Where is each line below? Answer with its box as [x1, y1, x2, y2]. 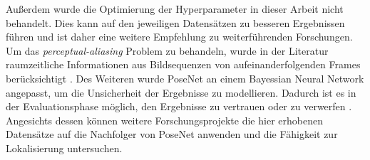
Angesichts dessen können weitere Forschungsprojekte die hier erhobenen [6, 112, 323, 127]
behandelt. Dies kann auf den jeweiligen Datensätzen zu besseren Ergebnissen [6, 15, 345, 30]
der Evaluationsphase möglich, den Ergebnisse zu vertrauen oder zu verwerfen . [6, 99, 352, 114]
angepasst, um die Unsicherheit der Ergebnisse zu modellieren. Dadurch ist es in [6, 85, 356, 100]
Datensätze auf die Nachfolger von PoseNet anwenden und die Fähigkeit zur [6, 127, 338, 142]
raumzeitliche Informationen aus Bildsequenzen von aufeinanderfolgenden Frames [6, 57, 361, 72]
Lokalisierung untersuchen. [6, 140, 123, 155]
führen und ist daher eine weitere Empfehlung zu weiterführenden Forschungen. [6, 29, 353, 44]
